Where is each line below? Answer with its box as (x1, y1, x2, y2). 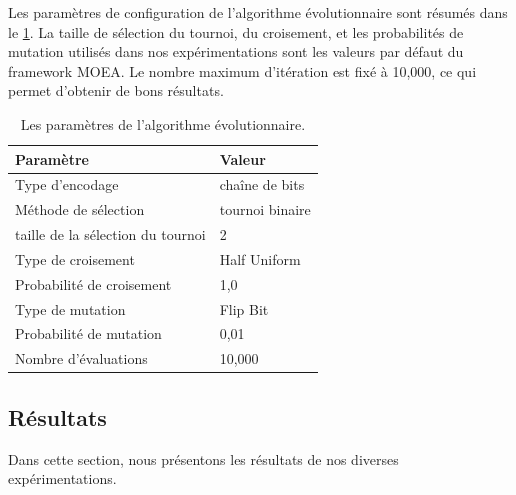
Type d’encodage (15, 174, 119, 195)
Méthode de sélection (15, 199, 145, 220)
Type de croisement (15, 248, 135, 269)
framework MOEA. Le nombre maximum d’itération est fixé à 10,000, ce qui (8, 60, 477, 81)
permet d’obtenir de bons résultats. (8, 80, 224, 101)
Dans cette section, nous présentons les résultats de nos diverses (8, 448, 399, 469)
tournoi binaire (219, 199, 311, 220)
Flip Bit (219, 298, 269, 319)
